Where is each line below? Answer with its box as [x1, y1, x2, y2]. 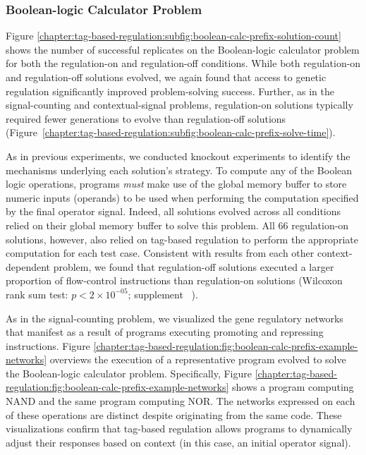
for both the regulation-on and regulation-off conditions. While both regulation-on [6, 56, 361, 71]
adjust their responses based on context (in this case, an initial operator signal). [6, 435, 351, 449]
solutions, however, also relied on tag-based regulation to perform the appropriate [6, 231, 358, 246]
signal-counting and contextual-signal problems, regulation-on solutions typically [6, 97, 353, 112]
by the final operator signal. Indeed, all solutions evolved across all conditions [6, 204, 341, 219]
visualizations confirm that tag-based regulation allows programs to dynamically [6, 421, 353, 436]
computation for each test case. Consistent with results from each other [6, 245, 315, 260]
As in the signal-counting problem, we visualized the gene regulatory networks [6, 310, 343, 325]
